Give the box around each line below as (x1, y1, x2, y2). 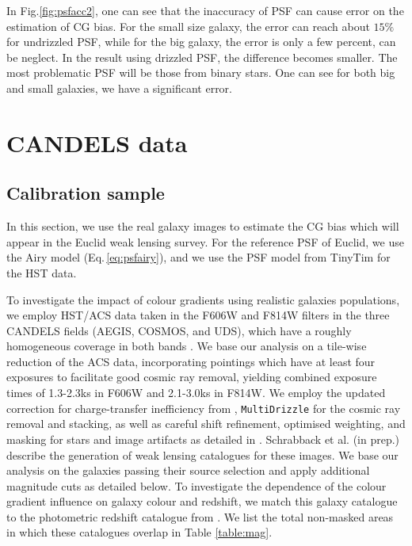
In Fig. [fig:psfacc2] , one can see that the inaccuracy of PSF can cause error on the (6, 2, 404, 18)
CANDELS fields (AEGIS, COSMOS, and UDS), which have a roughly (6, 322, 352, 338)
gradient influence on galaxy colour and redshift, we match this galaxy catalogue (6, 493, 398, 510)
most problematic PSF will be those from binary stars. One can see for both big (6, 64, 395, 81)
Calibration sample (6, 181, 165, 205)
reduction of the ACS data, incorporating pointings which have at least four (6, 353, 376, 369)
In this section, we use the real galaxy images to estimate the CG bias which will (6, 218, 399, 235)
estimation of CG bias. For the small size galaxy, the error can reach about (6, 17, 370, 34)
